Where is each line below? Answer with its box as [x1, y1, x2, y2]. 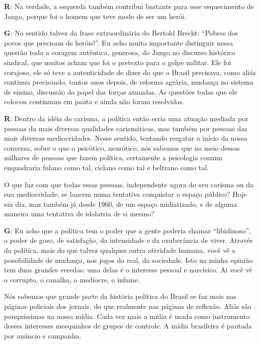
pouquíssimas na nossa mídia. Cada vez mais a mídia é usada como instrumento [4, 310, 250, 321]
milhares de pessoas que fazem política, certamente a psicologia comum [4, 152, 222, 163]
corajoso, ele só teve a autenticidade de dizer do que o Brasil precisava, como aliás [4, 67, 256, 77]
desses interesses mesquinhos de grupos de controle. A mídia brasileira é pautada [4, 320, 252, 331]
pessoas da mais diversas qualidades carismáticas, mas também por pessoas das [4, 123, 247, 133]
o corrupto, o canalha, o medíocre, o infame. [4, 274, 140, 284]
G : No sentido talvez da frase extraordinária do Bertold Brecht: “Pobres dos [4, 28, 238, 38]
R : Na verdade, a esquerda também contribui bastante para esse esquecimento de [4, 1, 254, 11]
